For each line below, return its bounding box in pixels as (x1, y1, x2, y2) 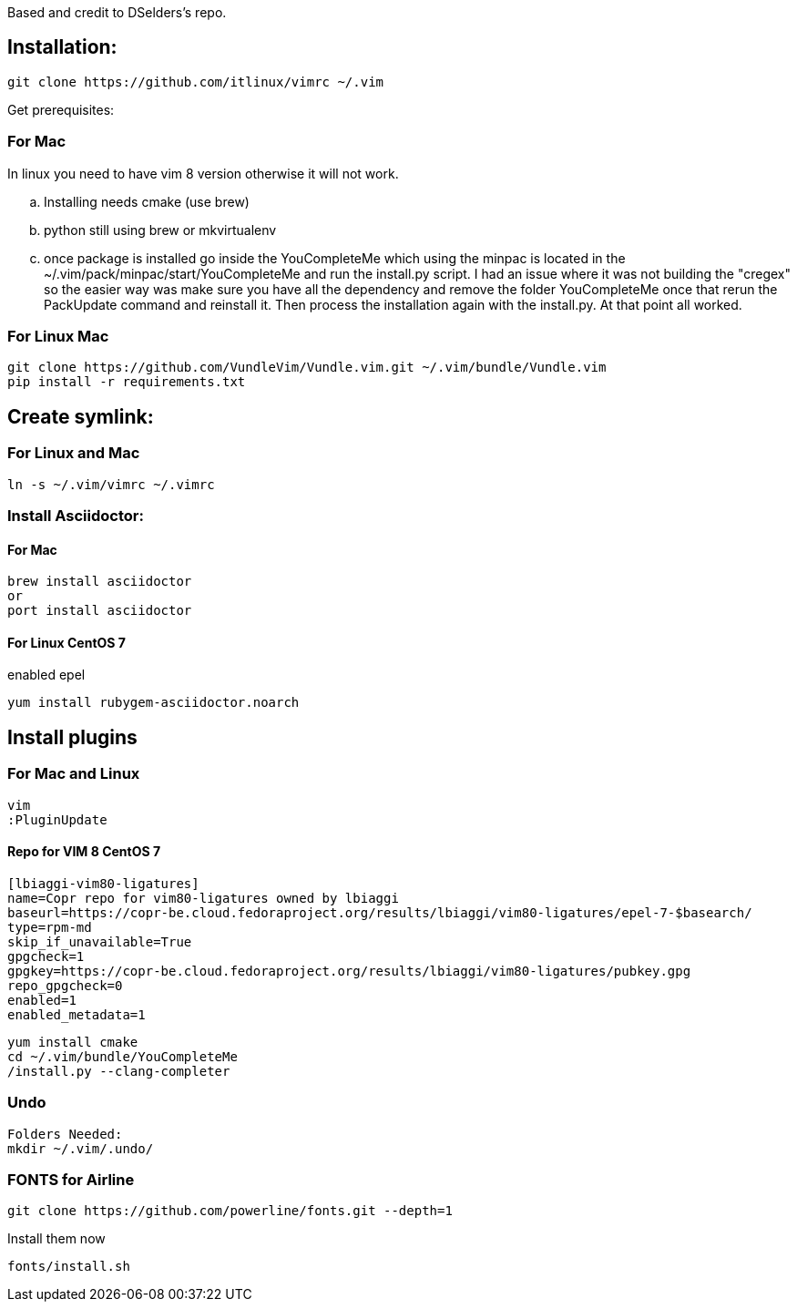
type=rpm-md (7, 919, 92, 935)
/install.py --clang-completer (7, 1063, 230, 1079)
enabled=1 (7, 992, 77, 1007)
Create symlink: (7, 404, 154, 428)
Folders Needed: (7, 1126, 123, 1141)
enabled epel (7, 667, 86, 683)
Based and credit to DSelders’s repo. (7, 5, 227, 20)
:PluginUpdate (7, 812, 107, 827)
